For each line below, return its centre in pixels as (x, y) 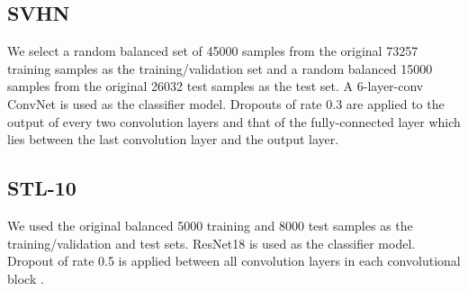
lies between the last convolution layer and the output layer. (173, 139)
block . (26, 278)
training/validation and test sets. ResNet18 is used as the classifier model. (211, 243)
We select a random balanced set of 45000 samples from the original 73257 (213, 51)
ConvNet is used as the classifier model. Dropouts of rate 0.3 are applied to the (226, 103)
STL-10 (42, 188)
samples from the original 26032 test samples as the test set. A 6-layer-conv (216, 86)
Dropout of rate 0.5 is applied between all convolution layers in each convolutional (234, 261)
